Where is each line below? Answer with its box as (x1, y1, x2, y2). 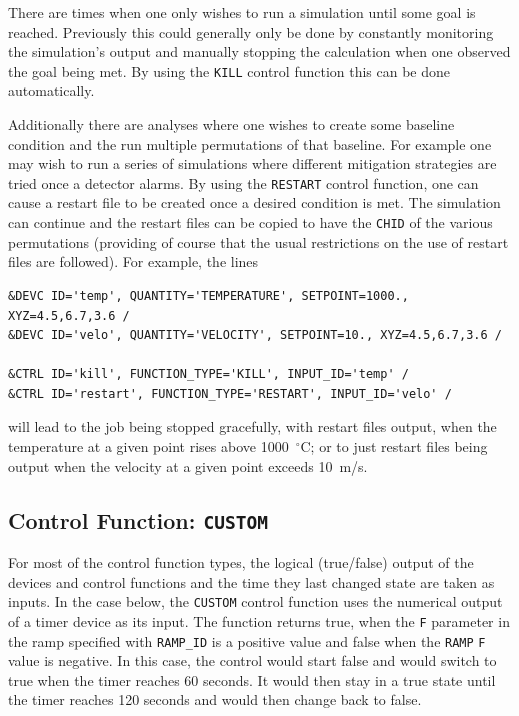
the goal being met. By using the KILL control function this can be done (8, 60, 451, 81)
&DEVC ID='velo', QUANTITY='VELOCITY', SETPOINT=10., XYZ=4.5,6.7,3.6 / (8, 328, 502, 343)
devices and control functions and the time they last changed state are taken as (8, 571, 495, 592)
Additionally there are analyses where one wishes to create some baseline (8, 114, 455, 135)
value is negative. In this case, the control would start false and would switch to (8, 650, 497, 671)
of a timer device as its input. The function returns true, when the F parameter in (8, 610, 510, 631)
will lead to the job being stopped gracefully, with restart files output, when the (8, 416, 497, 437)
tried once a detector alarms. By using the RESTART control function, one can (8, 172, 479, 193)
